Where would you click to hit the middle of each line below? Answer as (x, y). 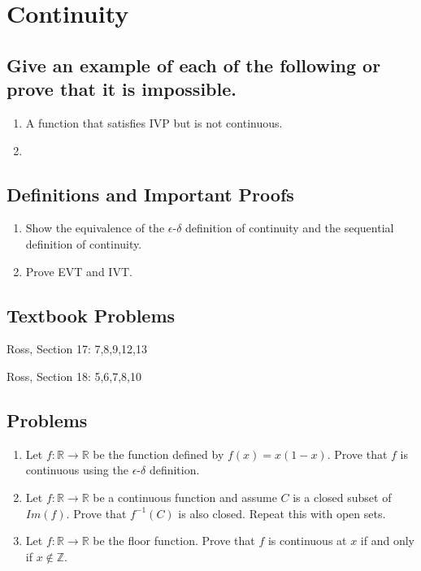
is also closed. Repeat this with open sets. (282, 513)
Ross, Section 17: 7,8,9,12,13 (77, 349)
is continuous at (307, 541)
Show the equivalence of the (95, 228)
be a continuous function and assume (185, 497)
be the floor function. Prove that (174, 541)
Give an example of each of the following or (194, 65)
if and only (388, 541)
